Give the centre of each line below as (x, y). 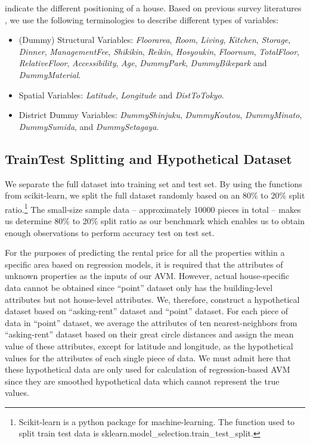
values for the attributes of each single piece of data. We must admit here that (148, 357)
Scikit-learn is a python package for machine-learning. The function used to (157, 421)
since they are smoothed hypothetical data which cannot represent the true (142, 381)
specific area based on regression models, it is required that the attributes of (144, 264)
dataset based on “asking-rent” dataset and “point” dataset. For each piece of (147, 311)
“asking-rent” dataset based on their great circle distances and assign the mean (149, 334)
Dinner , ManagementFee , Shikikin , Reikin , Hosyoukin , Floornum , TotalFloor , (159, 51)
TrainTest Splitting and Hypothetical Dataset (148, 158)
